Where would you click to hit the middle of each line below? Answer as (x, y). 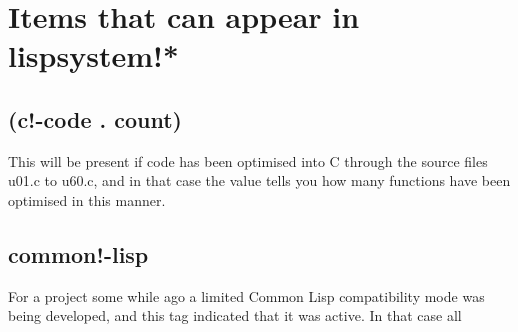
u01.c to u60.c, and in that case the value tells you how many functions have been (259, 180)
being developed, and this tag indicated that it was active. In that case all (235, 315)
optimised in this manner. (87, 199)
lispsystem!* (93, 55)
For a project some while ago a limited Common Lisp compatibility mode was (246, 295)
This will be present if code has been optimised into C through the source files (248, 160)
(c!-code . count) (95, 118)
